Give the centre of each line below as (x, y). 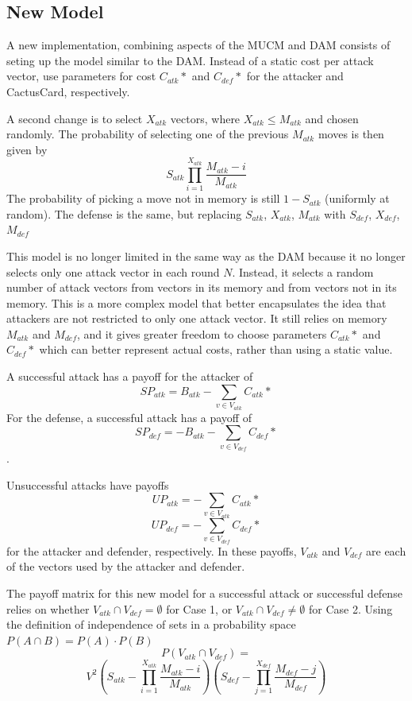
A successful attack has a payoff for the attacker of (130, 376)
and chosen (332, 118)
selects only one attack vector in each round (113, 271)
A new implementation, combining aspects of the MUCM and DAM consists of (198, 45)
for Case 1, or (199, 608)
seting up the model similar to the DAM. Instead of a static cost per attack (190, 60)
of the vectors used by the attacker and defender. (126, 566)
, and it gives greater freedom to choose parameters (202, 333)
